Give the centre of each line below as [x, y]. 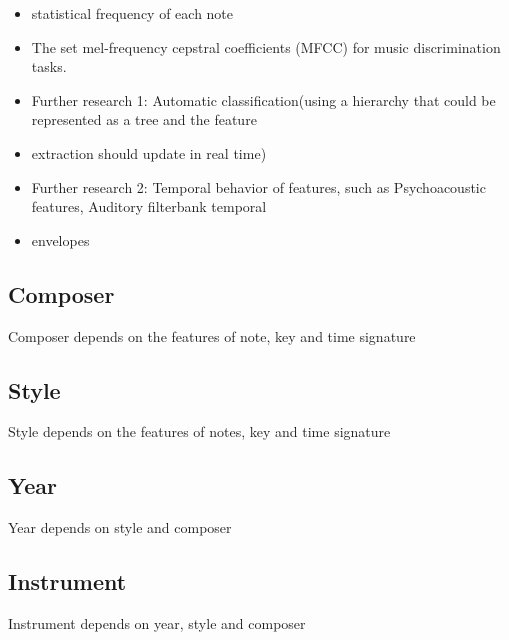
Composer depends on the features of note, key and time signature [212, 335]
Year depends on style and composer [120, 527]
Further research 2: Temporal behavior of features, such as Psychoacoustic [258, 186]
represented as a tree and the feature [144, 119]
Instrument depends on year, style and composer [157, 622]
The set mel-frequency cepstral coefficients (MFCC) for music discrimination [266, 46]
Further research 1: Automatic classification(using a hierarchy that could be [263, 99]
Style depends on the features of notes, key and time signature [199, 431]
